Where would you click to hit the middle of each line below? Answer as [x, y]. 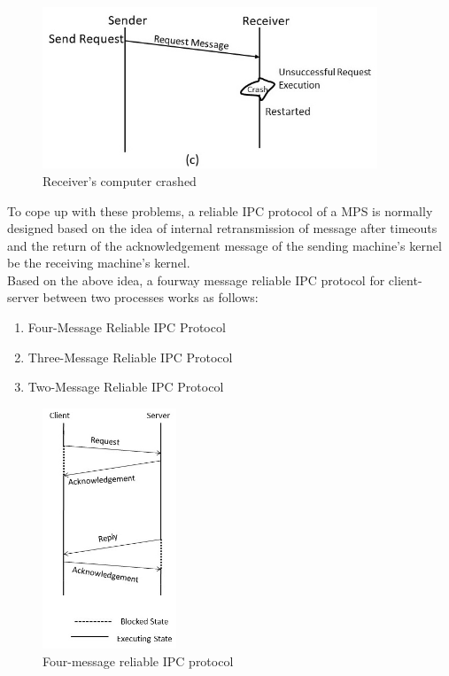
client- [405, 280]
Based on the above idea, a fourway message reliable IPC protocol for [196, 280]
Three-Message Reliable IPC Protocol [130, 357]
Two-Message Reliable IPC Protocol [126, 387]
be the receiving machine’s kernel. [99, 263]
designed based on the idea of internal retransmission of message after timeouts [222, 228]
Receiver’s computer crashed [120, 180]
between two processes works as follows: [151, 297]
